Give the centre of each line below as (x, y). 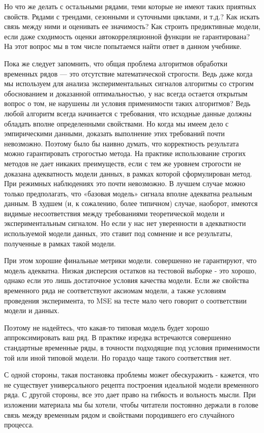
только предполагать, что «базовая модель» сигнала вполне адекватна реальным (128, 193)
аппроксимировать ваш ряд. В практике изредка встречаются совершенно (118, 337)
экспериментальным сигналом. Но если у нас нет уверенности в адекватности (125, 223)
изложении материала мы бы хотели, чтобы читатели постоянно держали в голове (131, 404)
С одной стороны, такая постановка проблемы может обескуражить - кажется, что (132, 375)
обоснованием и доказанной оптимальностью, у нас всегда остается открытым (126, 93)
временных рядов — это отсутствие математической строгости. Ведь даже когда (128, 73)
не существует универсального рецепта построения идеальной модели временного (131, 384)
